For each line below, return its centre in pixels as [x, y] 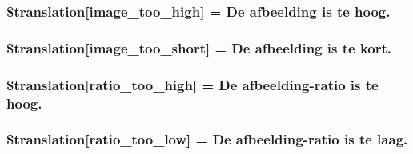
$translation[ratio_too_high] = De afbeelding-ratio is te [192, 84]
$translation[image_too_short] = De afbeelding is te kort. [199, 47]
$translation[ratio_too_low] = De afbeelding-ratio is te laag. [207, 139]
